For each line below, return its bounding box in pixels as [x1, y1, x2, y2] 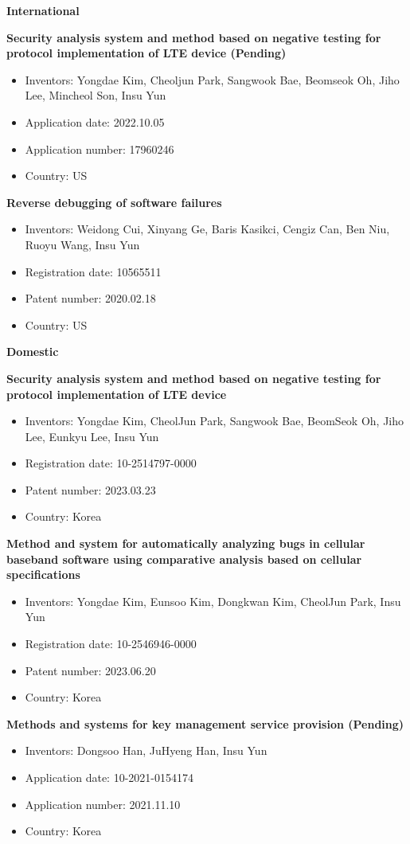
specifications [6, 566, 80, 583]
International [6, 2, 80, 18]
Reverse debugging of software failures [6, 193, 222, 210]
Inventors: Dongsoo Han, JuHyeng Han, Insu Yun [25, 742, 267, 759]
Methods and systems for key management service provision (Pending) [6, 715, 404, 732]
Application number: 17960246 [25, 140, 174, 157]
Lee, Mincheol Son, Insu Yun [25, 87, 166, 104]
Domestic [6, 343, 59, 360]
